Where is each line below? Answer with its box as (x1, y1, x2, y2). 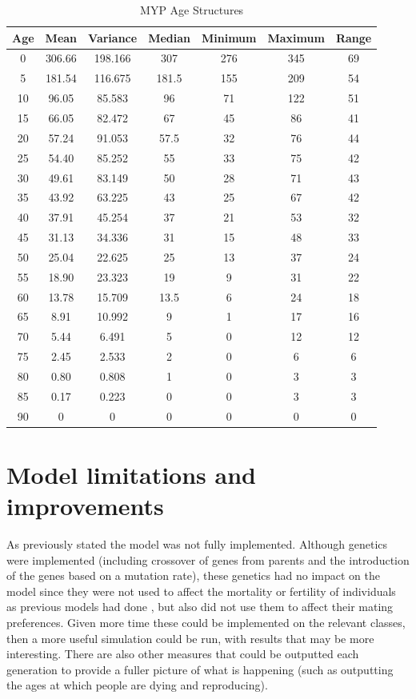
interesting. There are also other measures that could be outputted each (6, 645, 359, 662)
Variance (88, 29, 138, 46)
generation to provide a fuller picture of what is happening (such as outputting (6, 661, 394, 677)
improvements (6, 489, 164, 522)
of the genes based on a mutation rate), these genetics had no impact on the (6, 567, 380, 584)
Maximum (267, 29, 325, 46)
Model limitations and (6, 457, 256, 490)
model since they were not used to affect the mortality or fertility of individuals (6, 582, 396, 599)
